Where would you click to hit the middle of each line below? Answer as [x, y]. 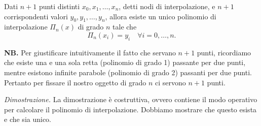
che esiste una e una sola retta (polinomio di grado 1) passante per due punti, [125, 62]
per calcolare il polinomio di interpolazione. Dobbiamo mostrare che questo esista [130, 109]
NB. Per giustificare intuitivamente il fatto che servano [90, 52]
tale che [125, 27]
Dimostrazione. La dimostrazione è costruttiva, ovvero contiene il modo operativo [131, 99]
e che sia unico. [28, 119]
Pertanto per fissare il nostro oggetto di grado [75, 82]
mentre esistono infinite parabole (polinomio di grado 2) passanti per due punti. [128, 72]
